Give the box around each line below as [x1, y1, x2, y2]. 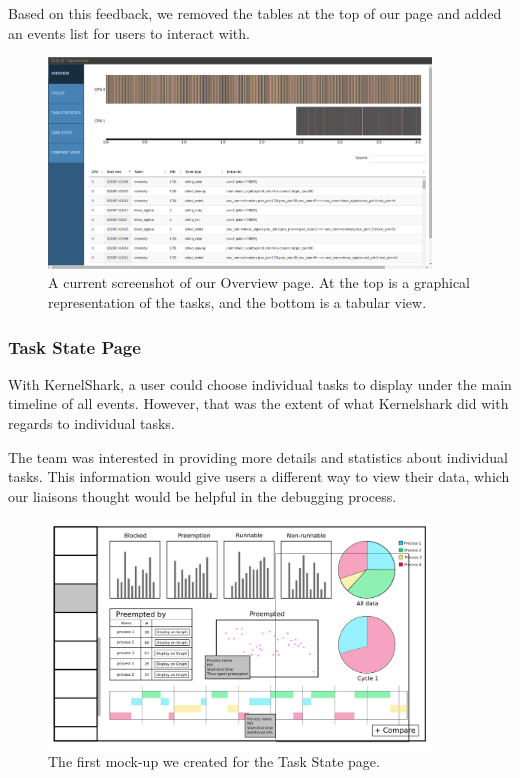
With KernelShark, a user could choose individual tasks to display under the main [8, 373, 512, 394]
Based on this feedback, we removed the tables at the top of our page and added [8, 3, 502, 23]
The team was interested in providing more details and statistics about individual [8, 446, 508, 467]
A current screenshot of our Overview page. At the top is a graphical [48, 272, 471, 293]
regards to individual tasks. [8, 413, 175, 434]
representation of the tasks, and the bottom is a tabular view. [48, 292, 427, 313]
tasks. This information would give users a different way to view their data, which [8, 466, 510, 487]
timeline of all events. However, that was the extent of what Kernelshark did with [8, 393, 509, 414]
